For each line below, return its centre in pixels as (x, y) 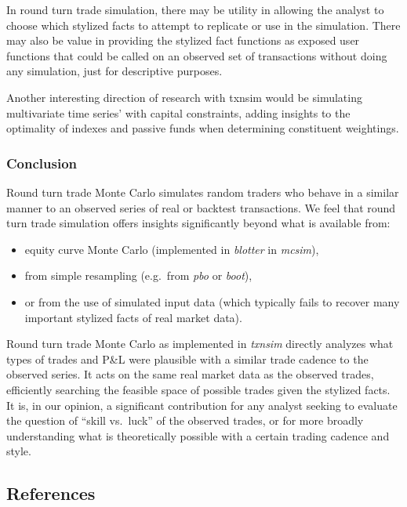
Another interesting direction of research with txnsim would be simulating (184, 97)
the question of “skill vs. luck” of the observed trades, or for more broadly (185, 420)
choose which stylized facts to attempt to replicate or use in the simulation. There (203, 25)
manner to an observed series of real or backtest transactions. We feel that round (201, 207)
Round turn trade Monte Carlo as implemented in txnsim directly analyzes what (200, 344)
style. (19, 451)
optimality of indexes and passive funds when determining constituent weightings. (203, 128)
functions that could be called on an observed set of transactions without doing (197, 55)
